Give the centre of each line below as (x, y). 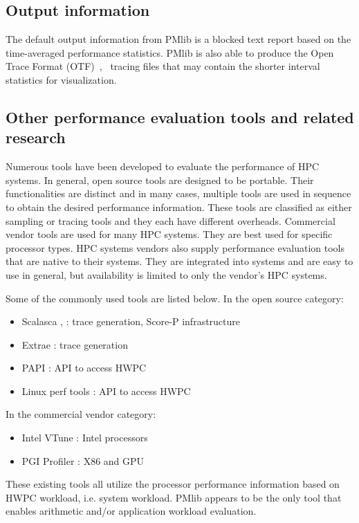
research (36, 137)
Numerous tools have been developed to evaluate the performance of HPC (163, 166)
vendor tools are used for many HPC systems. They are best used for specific (169, 234)
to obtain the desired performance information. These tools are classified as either (179, 207)
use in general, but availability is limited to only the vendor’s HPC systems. (166, 274)
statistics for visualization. (61, 79)
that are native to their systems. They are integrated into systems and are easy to (179, 261)
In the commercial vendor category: (81, 414)
